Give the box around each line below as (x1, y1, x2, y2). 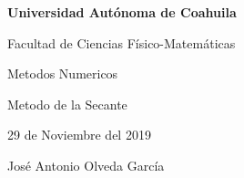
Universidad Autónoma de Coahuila (7, 3, 237, 21)
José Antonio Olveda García (7, 155, 165, 174)
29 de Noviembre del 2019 (7, 125, 151, 144)
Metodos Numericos (7, 64, 118, 83)
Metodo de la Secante (7, 94, 127, 113)
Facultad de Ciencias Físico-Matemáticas (7, 33, 236, 52)
